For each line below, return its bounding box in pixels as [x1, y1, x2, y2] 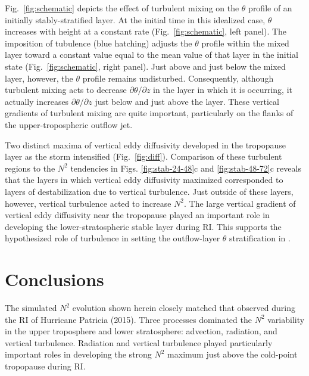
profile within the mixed [201, 36, 289, 49]
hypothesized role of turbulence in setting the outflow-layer [5, 232, 220, 244]
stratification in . [229, 232, 291, 244]
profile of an [248, 2, 292, 14]
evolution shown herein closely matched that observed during [72, 302, 295, 313]
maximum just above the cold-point [167, 348, 298, 361]
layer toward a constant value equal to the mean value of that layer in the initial [5, 48, 298, 61]
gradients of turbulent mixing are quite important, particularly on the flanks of [5, 107, 294, 119]
